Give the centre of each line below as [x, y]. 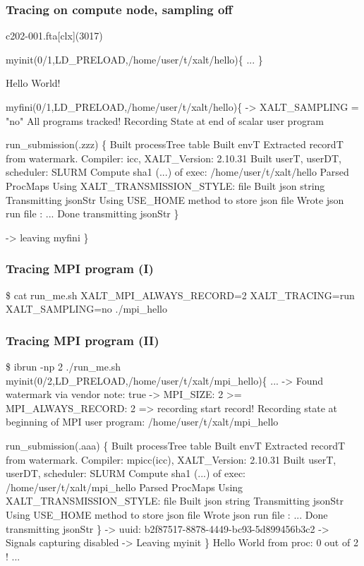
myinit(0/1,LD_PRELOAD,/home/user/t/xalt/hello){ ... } [134, 59]
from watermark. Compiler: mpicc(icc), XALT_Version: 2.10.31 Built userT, [171, 459]
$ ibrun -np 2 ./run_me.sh [63, 366]
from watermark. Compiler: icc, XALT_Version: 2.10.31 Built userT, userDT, [174, 158]
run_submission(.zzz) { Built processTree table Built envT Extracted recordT [175, 144]
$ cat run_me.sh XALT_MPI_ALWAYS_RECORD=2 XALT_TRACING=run [180, 295]
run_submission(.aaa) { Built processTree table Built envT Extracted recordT [176, 445]
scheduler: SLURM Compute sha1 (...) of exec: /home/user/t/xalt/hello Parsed [177, 172]
